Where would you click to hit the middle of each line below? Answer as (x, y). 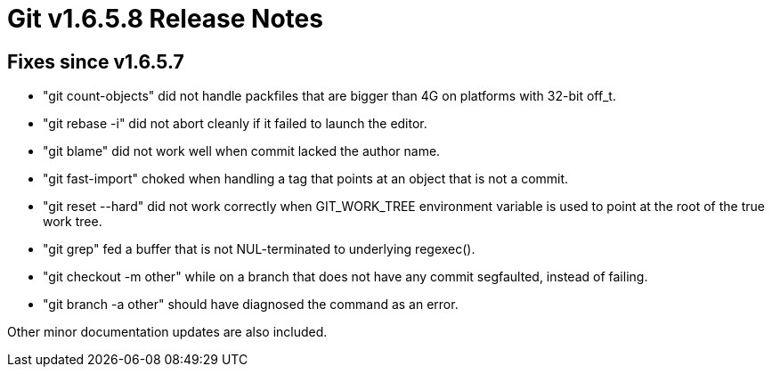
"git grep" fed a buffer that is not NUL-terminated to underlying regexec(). (259, 249)
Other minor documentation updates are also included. (167, 332)
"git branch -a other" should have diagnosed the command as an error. (251, 305)
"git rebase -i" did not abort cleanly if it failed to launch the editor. (235, 124)
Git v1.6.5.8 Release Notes (165, 19)
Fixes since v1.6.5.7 (96, 61)
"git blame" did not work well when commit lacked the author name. (242, 151)
